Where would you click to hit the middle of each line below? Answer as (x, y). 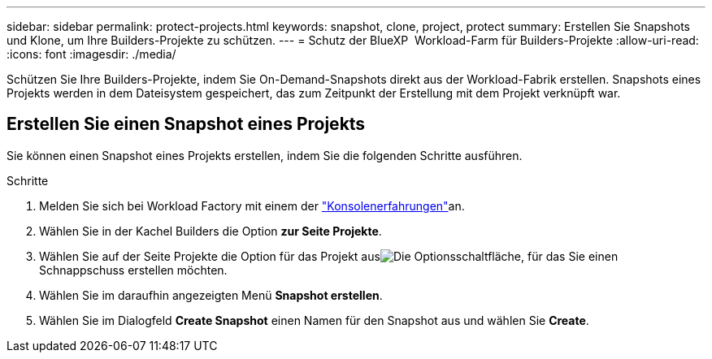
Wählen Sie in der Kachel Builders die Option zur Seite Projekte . (211, 231)
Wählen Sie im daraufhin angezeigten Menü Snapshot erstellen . (211, 295)
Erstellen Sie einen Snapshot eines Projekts (186, 124)
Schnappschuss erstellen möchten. (133, 270)
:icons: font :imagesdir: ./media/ (91, 54)
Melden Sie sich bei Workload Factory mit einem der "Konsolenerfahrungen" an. (252, 205)
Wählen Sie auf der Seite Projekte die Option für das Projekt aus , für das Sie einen (329, 256)
